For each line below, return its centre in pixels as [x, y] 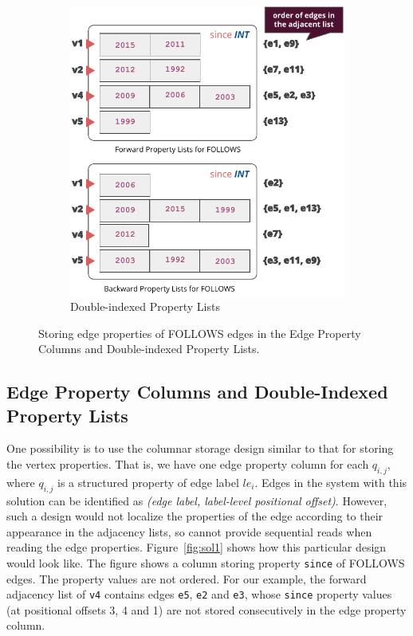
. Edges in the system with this [331, 482]
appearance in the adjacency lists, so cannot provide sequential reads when [189, 531]
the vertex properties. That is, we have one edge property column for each [188, 463]
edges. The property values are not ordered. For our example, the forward [187, 578]
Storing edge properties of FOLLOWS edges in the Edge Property [200, 333]
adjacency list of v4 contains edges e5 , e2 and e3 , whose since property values [199, 594]
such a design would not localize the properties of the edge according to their [195, 516]
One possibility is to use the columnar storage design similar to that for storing [200, 448]
